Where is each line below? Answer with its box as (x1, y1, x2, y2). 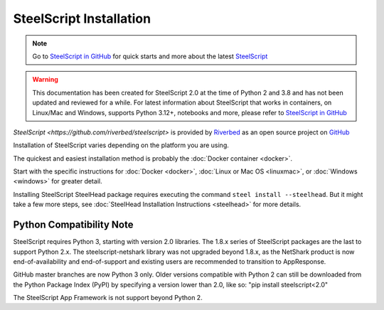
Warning (32, 75, 58, 84)
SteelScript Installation (13, 11, 151, 26)
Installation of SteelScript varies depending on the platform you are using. (13, 141, 229, 149)
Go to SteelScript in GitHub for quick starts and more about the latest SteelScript (32, 52, 268, 60)
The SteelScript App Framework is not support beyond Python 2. (13, 294, 203, 302)
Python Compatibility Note (13, 219, 134, 231)
